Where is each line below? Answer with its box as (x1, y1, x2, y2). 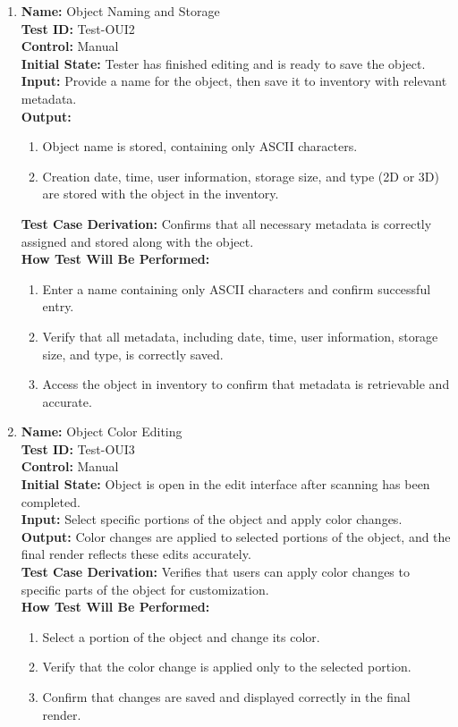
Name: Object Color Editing (21, 422, 182, 441)
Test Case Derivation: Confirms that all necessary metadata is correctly (21, 214, 432, 232)
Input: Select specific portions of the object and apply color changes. (21, 510, 403, 528)
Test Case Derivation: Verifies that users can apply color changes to (21, 562, 410, 581)
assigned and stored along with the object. (21, 232, 254, 250)
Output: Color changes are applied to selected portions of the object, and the (21, 527, 451, 545)
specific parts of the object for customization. (21, 579, 269, 598)
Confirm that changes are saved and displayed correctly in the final (42, 688, 411, 706)
